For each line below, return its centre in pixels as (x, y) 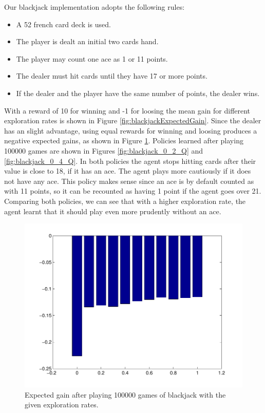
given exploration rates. (62, 405)
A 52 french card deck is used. (63, 24)
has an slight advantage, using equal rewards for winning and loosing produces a (131, 130)
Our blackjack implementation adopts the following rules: (94, 7)
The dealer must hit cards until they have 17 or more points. (112, 76)
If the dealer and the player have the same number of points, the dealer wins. (138, 93)
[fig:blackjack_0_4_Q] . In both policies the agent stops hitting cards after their (130, 161)
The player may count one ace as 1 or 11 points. (92, 58)
